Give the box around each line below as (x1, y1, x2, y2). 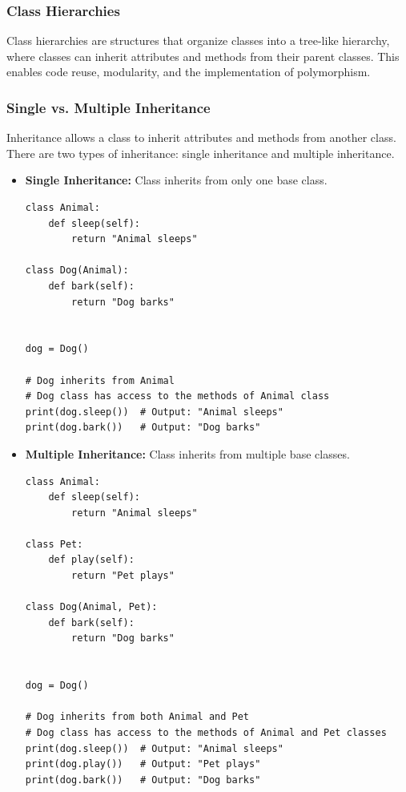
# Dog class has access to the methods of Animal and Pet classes (25, 727, 387, 738)
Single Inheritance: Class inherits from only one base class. (25, 172, 328, 188)
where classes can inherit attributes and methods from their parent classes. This (6, 47, 400, 64)
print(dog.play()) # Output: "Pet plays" (25, 758, 261, 770)
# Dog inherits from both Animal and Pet (25, 711, 249, 723)
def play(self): (48, 554, 135, 566)
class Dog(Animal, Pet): (25, 601, 158, 613)
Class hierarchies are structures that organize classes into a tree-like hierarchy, (6, 32, 390, 49)
